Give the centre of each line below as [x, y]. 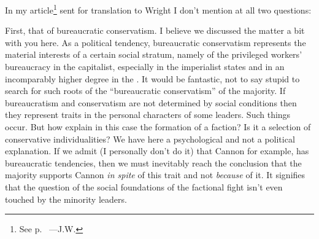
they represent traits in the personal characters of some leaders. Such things [148, 115]
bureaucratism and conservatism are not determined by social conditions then [151, 102]
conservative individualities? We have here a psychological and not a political [150, 139]
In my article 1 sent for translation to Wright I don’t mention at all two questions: [158, 9]
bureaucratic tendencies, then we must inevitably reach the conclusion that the [153, 163]
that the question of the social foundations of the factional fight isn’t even [144, 186]
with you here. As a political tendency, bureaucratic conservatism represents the [156, 42]
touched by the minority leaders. [66, 199]
